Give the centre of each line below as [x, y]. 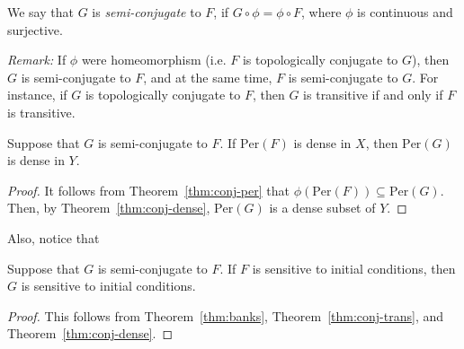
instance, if [37, 95]
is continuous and [405, 12]
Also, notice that [54, 237]
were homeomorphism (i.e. [154, 60]
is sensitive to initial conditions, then [354, 268]
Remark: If [37, 60]
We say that [40, 12]
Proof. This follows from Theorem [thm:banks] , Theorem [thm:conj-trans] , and [225, 315]
